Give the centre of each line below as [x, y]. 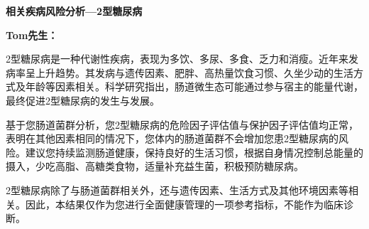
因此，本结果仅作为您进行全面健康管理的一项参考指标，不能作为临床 [184, 204]
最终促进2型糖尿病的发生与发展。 [83, 100]
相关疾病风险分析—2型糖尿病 [74, 11]
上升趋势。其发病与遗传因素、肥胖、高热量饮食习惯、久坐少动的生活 [194, 72]
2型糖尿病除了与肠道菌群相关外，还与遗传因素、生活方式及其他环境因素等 [177, 190]
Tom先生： [32, 34]
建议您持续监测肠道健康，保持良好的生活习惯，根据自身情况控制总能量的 [194, 152]
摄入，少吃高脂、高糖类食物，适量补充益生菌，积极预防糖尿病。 [155, 166]
